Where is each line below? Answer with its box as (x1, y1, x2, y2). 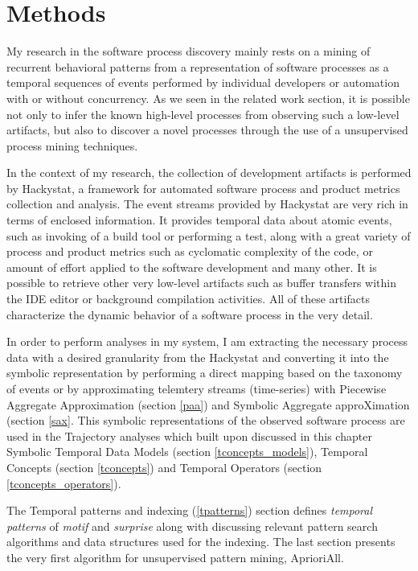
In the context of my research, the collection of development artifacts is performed (6, 164, 412, 181)
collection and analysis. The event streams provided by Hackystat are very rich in (6, 195, 408, 212)
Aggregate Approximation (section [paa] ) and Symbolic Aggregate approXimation (6, 396, 410, 413)
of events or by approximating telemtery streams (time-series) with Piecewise (6, 380, 387, 396)
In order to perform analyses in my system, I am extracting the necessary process (6, 333, 408, 350)
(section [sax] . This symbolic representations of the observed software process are (6, 412, 405, 429)
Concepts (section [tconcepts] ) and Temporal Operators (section (6, 458, 322, 475)
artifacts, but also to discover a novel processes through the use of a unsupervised (6, 121, 408, 138)
